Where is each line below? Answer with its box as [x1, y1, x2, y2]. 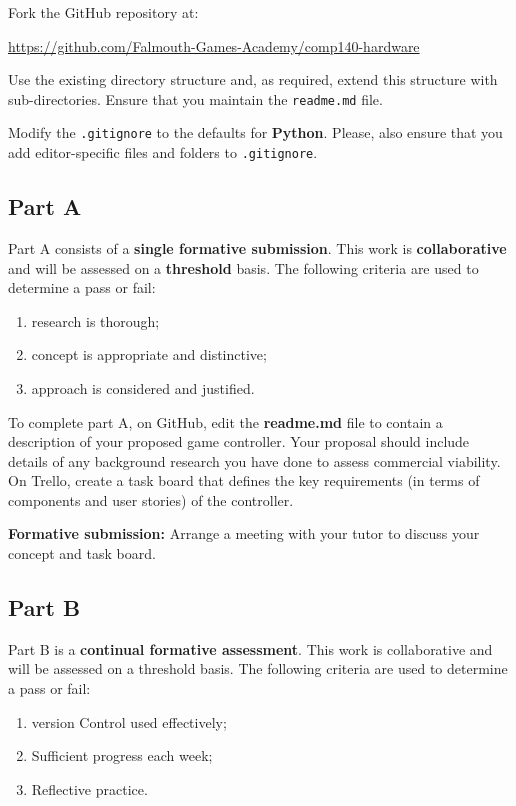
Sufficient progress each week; [31, 745, 213, 766]
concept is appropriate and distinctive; [31, 344, 267, 365]
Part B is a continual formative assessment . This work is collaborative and [8, 638, 493, 659]
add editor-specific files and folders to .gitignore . [8, 142, 318, 163]
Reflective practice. [31, 778, 148, 799]
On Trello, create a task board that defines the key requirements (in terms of [8, 470, 480, 491]
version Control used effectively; [31, 711, 227, 732]
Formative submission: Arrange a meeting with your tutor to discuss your [8, 523, 480, 544]
